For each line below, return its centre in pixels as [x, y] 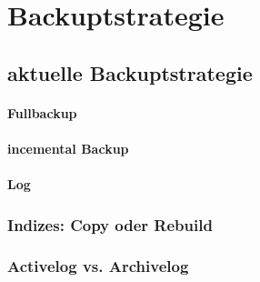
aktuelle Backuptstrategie [130, 72]
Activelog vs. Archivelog [98, 266]
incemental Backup [68, 148]
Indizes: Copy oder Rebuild [110, 224]
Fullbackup [42, 112]
